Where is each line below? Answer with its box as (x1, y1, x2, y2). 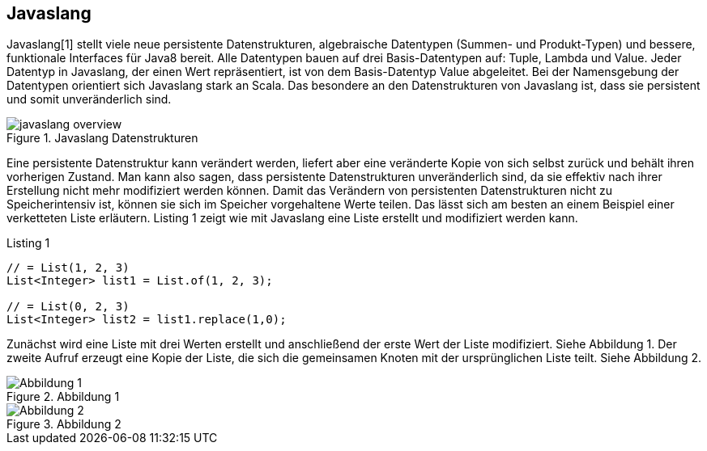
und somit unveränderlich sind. (6, 92, 172, 107)
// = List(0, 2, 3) (6, 300, 130, 314)
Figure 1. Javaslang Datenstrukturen (6, 131, 198, 145)
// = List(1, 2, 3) (6, 261, 130, 275)
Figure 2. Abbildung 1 (6, 390, 120, 404)
